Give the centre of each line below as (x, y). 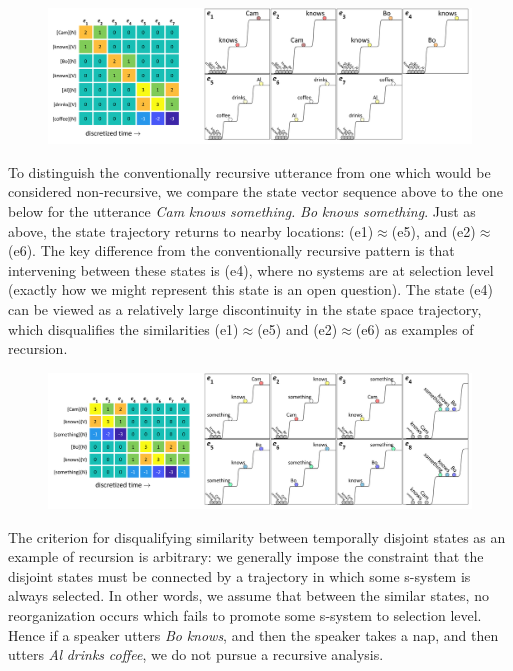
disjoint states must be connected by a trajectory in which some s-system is (239, 575)
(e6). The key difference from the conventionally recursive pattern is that (231, 250)
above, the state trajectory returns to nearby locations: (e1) (191, 230)
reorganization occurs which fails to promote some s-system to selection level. (245, 614)
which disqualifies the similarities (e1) (123, 328)
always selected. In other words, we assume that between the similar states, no (248, 595)
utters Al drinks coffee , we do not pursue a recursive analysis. (196, 654)
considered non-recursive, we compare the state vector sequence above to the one (256, 191)
